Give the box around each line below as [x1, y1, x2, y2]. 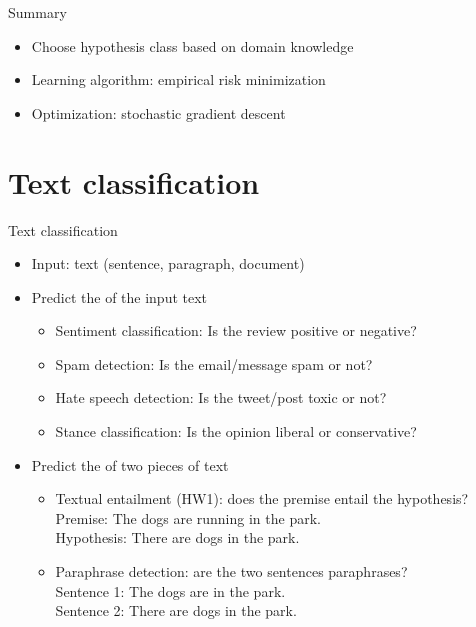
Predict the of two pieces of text [31, 454, 229, 475]
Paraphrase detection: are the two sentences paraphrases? [55, 561, 408, 582]
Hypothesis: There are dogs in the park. [55, 527, 300, 548]
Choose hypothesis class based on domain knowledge [31, 35, 354, 56]
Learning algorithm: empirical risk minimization [31, 69, 326, 90]
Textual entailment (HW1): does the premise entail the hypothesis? [55, 488, 469, 509]
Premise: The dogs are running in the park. [55, 507, 321, 528]
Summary [8, 2, 67, 22]
